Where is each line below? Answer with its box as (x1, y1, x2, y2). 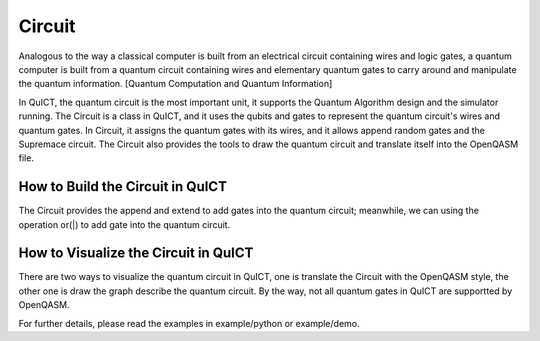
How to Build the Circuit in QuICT (18, 178, 227, 195)
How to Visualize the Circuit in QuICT (18, 245, 254, 262)
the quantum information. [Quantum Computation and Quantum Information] (18, 78, 333, 90)
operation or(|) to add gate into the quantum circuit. (18, 218, 231, 230)
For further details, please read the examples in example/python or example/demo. (18, 317, 360, 329)
